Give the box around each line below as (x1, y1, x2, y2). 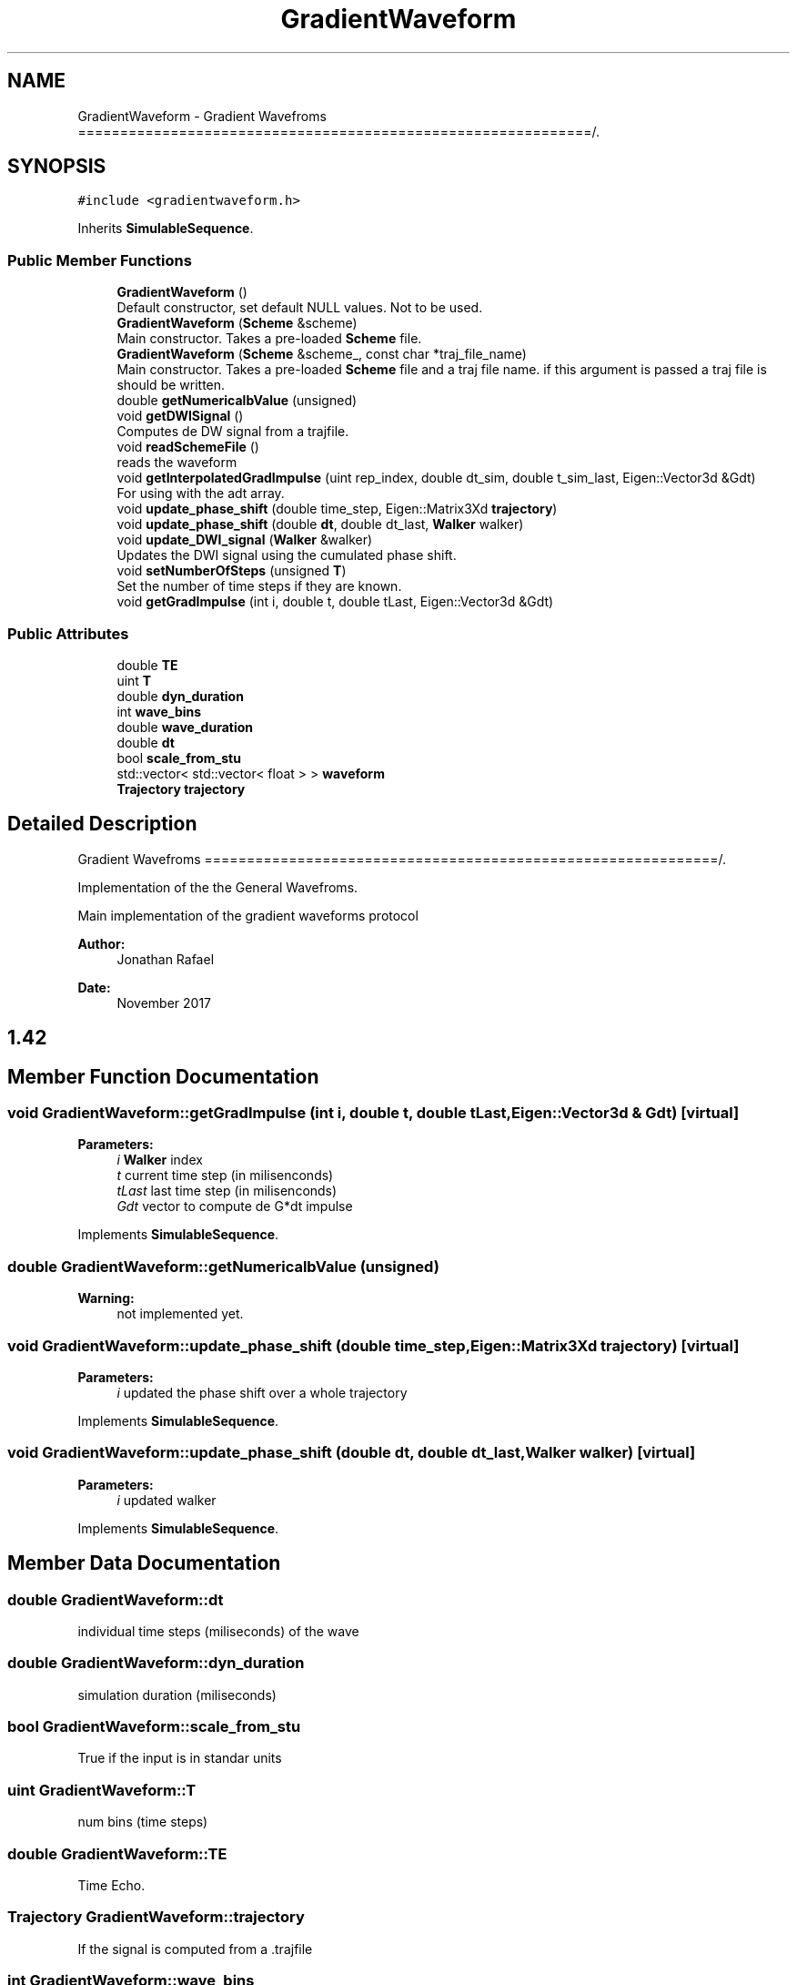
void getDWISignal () (116, 408, 244, 424)
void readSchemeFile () (116, 439, 259, 455)
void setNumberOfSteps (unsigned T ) (116, 563, 347, 579)
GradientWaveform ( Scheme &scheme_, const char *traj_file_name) (116, 346, 527, 362)
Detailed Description (7, 812, 197, 836)
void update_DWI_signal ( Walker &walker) (116, 532, 373, 548)
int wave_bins (116, 703, 202, 719)
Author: (77, 935, 126, 952)
